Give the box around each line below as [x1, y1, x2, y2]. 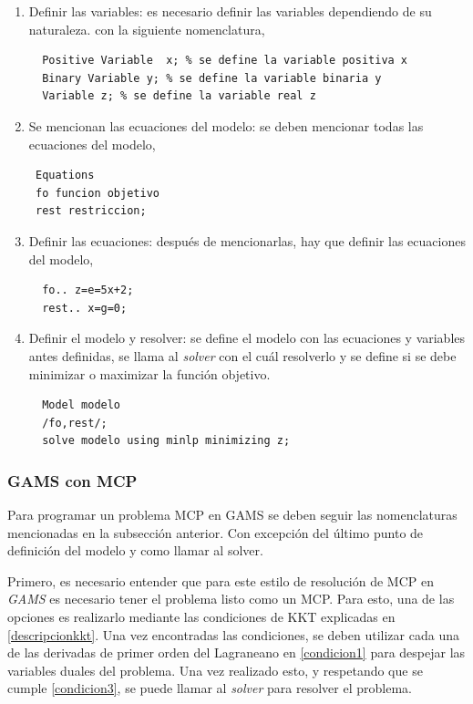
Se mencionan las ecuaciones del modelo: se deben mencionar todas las [28, 116, 424, 135]
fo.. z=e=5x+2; [42, 284, 134, 297]
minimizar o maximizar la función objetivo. [28, 364, 271, 383]
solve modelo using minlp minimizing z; [42, 434, 291, 448]
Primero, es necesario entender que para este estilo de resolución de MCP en [7, 571, 435, 590]
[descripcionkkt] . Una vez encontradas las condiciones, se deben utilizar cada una [7, 625, 459, 644]
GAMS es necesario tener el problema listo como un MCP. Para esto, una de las [7, 589, 455, 608]
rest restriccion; [35, 204, 147, 218]
